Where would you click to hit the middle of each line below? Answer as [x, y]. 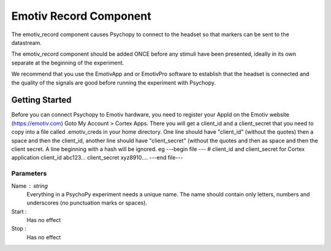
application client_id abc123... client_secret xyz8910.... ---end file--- [97, 158]
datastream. [27, 42]
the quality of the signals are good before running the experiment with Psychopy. [114, 82]
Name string [30, 186]
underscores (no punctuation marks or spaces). [87, 203]
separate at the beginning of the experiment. [68, 63]
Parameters [29, 174]
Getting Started [41, 100]
